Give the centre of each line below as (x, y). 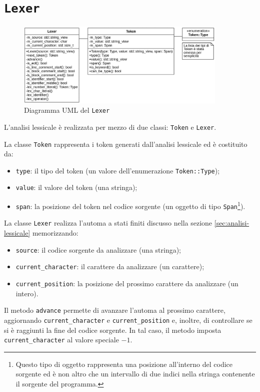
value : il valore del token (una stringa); (76, 187)
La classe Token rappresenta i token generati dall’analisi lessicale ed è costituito (126, 144)
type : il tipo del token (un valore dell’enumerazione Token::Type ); (118, 170)
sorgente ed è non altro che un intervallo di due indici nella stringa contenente (135, 374)
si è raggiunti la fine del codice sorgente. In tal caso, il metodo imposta (113, 330)
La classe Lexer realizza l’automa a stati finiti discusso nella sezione (108, 223)
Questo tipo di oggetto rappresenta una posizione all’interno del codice (124, 364)
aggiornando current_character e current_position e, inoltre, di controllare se (128, 320)
